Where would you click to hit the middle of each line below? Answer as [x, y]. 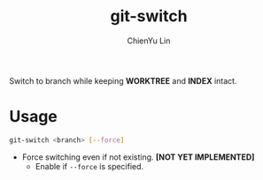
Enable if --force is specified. [89, 166]
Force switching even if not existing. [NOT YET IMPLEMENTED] [138, 157]
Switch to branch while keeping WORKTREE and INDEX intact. [123, 80]
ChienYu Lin [149, 41]
